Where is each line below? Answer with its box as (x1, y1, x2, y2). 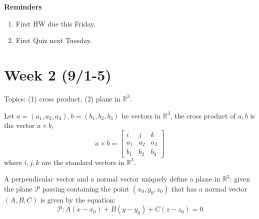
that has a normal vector (171, 183, 247, 193)
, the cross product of (170, 110, 236, 120)
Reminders (4, 1, 42, 11)
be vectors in (121, 110, 161, 120)
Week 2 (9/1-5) (4, 64, 111, 84)
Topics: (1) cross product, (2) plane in (4, 93, 120, 103)
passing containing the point (42, 183, 129, 193)
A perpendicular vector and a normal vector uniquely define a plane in (4, 173, 220, 184)
